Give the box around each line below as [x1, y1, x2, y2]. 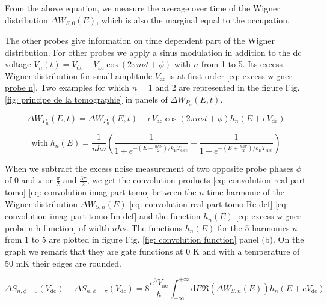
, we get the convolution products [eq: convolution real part [87, 174, 306, 186]
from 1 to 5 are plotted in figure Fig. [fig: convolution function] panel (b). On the [5, 233, 304, 246]
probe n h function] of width [5, 221, 109, 234]
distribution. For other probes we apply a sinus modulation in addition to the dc [5, 46, 302, 58]
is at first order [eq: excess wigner [168, 69, 292, 82]
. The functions [126, 221, 183, 234]
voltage [5, 58, 31, 70]
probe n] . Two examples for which [5, 81, 130, 94]
